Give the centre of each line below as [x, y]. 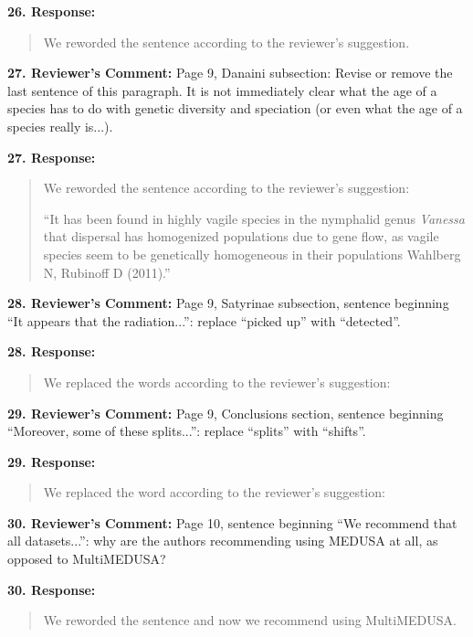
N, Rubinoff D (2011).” [107, 272]
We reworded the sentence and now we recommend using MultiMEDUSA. [250, 620]
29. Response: [52, 461]
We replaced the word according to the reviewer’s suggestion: [214, 492]
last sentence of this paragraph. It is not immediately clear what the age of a [222, 90]
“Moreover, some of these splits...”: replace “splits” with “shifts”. [187, 431]
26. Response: [52, 11]
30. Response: [52, 589]
